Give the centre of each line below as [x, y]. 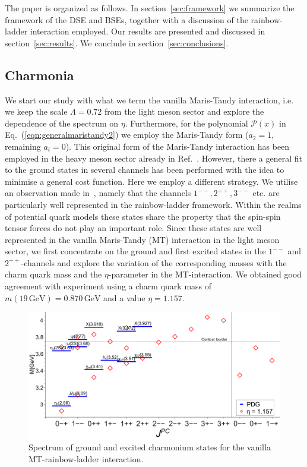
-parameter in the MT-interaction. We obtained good [205, 274]
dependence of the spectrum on [62, 123]
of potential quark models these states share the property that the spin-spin [143, 216]
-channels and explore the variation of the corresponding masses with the [154, 262]
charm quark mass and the [53, 274]
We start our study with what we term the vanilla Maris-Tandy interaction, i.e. [149, 100]
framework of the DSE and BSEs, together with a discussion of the [126, 19]
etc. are [266, 193]
